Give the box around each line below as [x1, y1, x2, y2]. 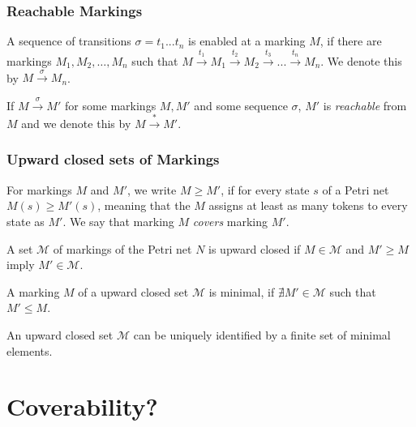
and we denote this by [21, 114, 131, 131]
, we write [127, 181, 177, 198]
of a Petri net [322, 181, 389, 198]
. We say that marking [62, 212, 174, 229]
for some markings [64, 96, 157, 113]
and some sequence [194, 96, 288, 113]
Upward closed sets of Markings [6, 149, 220, 169]
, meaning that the [97, 197, 191, 214]
